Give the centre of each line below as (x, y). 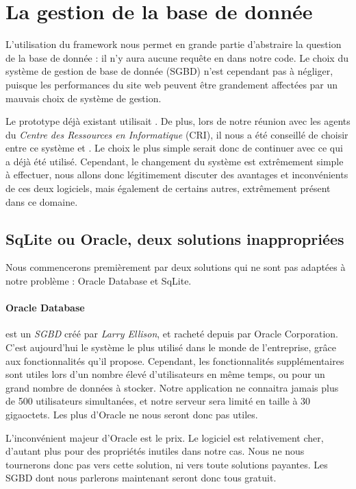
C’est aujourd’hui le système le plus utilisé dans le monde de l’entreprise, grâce (171, 347)
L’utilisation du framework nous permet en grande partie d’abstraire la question (174, 44)
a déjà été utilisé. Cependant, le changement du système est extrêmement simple (175, 161)
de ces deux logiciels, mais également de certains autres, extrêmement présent (168, 188)
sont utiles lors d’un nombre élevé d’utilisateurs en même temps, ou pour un (165, 374)
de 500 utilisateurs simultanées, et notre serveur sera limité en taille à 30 (158, 401)
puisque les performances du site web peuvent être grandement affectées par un (172, 84)
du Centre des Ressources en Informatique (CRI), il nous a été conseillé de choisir (177, 134)
